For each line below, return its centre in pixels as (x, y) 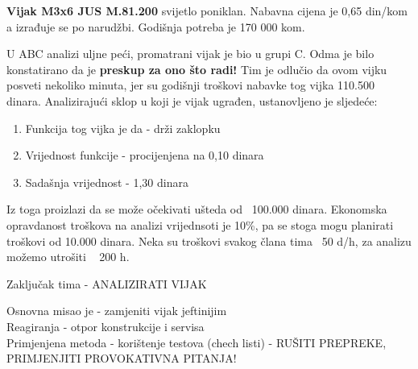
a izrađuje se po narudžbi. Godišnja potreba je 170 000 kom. (156, 26)
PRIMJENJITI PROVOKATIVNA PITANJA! (122, 358)
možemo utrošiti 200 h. (68, 257)
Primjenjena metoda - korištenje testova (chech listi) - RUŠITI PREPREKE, (197, 342)
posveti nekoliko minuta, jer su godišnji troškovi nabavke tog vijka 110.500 (190, 85)
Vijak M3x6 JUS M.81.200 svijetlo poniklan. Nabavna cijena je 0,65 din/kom (207, 10)
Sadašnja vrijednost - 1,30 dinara (107, 182)
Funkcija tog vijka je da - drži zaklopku (123, 128)
